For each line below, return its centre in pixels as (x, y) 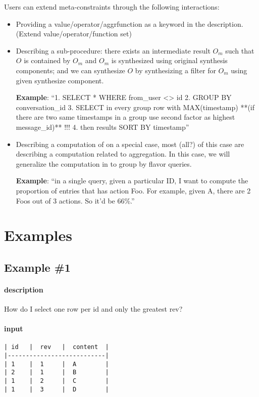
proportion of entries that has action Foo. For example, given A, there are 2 (133, 190)
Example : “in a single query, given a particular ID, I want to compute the (132, 181)
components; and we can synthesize (70, 70)
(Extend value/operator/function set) (74, 34)
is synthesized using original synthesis (169, 60)
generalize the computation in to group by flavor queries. (104, 163)
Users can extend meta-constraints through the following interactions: (112, 7)
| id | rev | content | (57, 347)
